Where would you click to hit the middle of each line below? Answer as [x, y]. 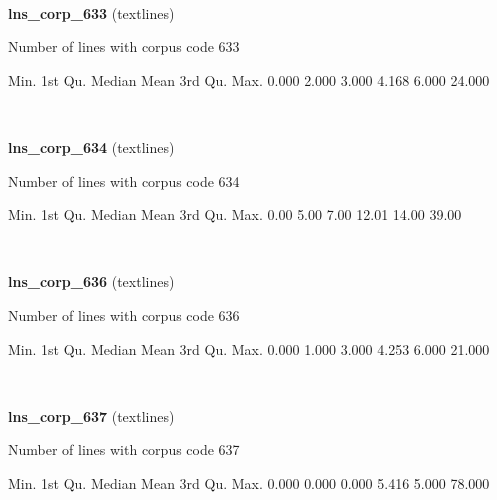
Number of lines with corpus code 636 [124, 314]
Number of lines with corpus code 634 [124, 180]
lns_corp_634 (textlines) [91, 146]
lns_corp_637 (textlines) [91, 415]
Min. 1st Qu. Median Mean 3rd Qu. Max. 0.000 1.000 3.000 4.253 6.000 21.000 [249, 348]
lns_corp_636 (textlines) [91, 281]
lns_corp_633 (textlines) [91, 12]
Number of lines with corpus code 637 [124, 449]
